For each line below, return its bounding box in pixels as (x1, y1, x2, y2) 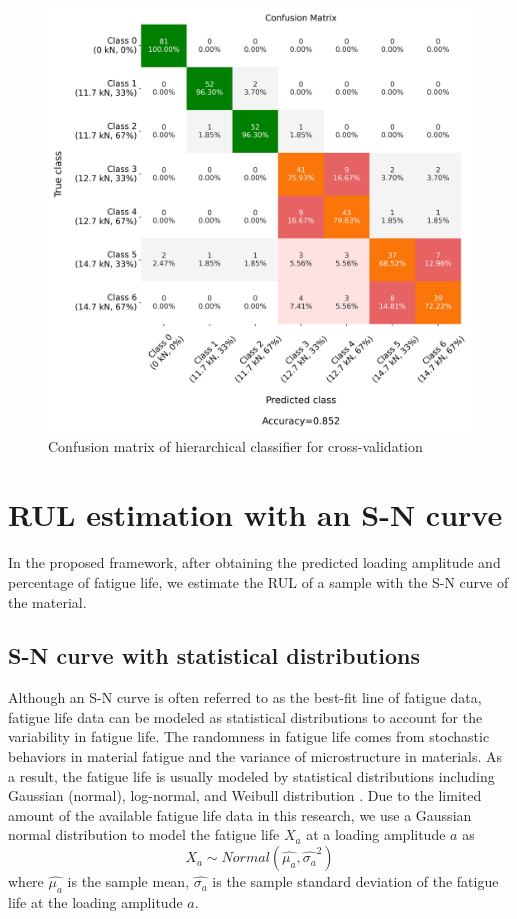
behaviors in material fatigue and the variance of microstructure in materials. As (8, 746, 503, 767)
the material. (8, 591, 87, 612)
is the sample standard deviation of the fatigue (212, 871, 499, 892)
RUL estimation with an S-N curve (8, 494, 503, 535)
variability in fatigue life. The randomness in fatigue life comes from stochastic (8, 726, 490, 747)
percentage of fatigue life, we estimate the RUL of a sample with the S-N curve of (8, 571, 509, 592)
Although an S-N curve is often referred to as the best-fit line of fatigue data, (8, 687, 482, 708)
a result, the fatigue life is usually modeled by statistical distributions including (8, 765, 495, 786)
